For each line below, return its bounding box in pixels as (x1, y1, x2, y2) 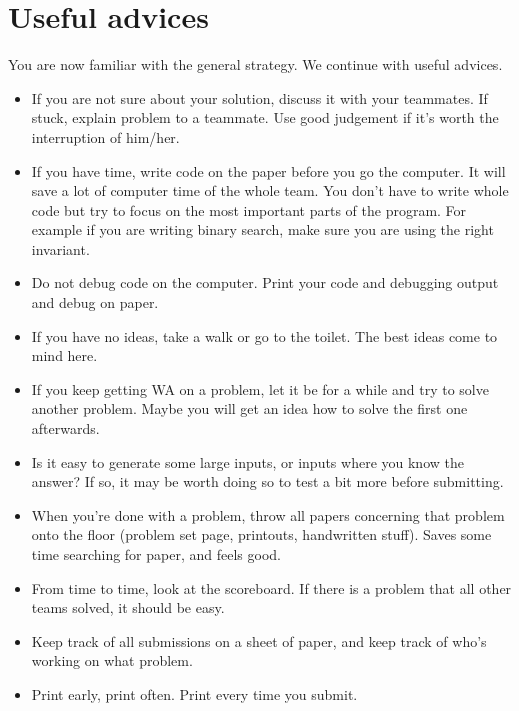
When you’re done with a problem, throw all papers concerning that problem (31, 504, 505, 525)
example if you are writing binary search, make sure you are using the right (31, 219, 494, 240)
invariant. (31, 238, 90, 259)
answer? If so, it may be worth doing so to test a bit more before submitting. (31, 471, 504, 492)
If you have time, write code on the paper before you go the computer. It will (31, 160, 506, 181)
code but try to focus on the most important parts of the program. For (31, 199, 467, 220)
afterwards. (31, 418, 100, 439)
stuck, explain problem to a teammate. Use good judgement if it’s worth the (31, 107, 499, 128)
